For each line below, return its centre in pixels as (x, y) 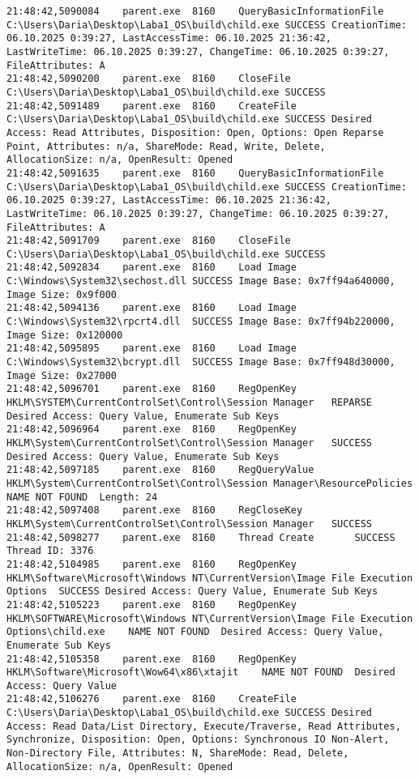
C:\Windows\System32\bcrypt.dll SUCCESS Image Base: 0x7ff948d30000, (201, 362)
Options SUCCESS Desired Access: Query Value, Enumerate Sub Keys (192, 592)
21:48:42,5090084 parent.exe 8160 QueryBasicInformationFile (195, 11)
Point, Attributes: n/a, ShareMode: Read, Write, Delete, (166, 146)
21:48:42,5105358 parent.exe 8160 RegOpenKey (152, 659)
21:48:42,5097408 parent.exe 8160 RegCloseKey (155, 511)
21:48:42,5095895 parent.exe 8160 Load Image (152, 349)
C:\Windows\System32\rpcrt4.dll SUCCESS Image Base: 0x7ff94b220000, (201, 322)
